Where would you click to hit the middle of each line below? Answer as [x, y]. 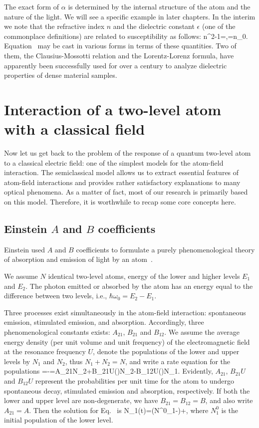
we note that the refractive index [54, 26]
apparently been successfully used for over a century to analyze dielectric [116, 65]
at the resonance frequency [45, 351]
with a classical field [75, 129]
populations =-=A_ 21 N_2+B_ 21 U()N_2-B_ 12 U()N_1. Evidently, [109, 371]
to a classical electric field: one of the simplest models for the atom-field [114, 162]
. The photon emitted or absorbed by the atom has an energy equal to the [139, 286]
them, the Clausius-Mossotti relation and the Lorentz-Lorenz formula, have [119, 55]
